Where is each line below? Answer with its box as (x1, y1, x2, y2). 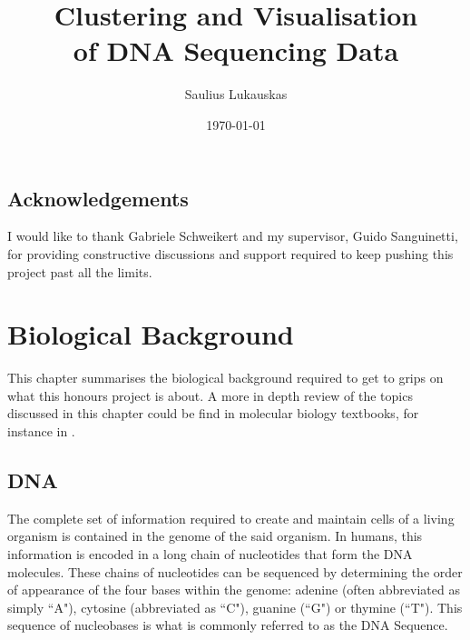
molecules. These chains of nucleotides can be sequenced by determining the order (7, 562, 463, 581)
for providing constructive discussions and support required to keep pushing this (7, 244, 454, 263)
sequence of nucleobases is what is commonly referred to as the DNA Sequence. (7, 615, 448, 635)
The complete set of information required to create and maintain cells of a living (7, 508, 455, 527)
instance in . (7, 422, 75, 440)
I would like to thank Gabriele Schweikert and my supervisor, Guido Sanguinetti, (7, 226, 458, 245)
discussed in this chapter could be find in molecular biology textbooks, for (7, 404, 419, 423)
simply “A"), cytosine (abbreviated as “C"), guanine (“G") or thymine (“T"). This (7, 597, 463, 616)
